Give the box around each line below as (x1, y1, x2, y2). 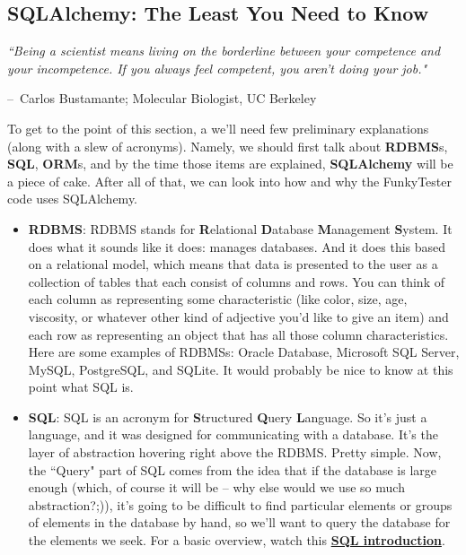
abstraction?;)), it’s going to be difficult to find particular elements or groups (28, 495, 453, 514)
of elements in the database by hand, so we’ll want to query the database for (28, 513, 451, 532)
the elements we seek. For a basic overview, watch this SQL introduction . (28, 531, 445, 550)
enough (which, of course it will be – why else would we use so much (28, 478, 405, 497)
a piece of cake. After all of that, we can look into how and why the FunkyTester (7, 171, 452, 190)
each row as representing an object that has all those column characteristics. (28, 325, 449, 343)
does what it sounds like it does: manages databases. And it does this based (28, 237, 446, 256)
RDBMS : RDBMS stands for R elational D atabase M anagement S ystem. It (28, 219, 453, 238)
